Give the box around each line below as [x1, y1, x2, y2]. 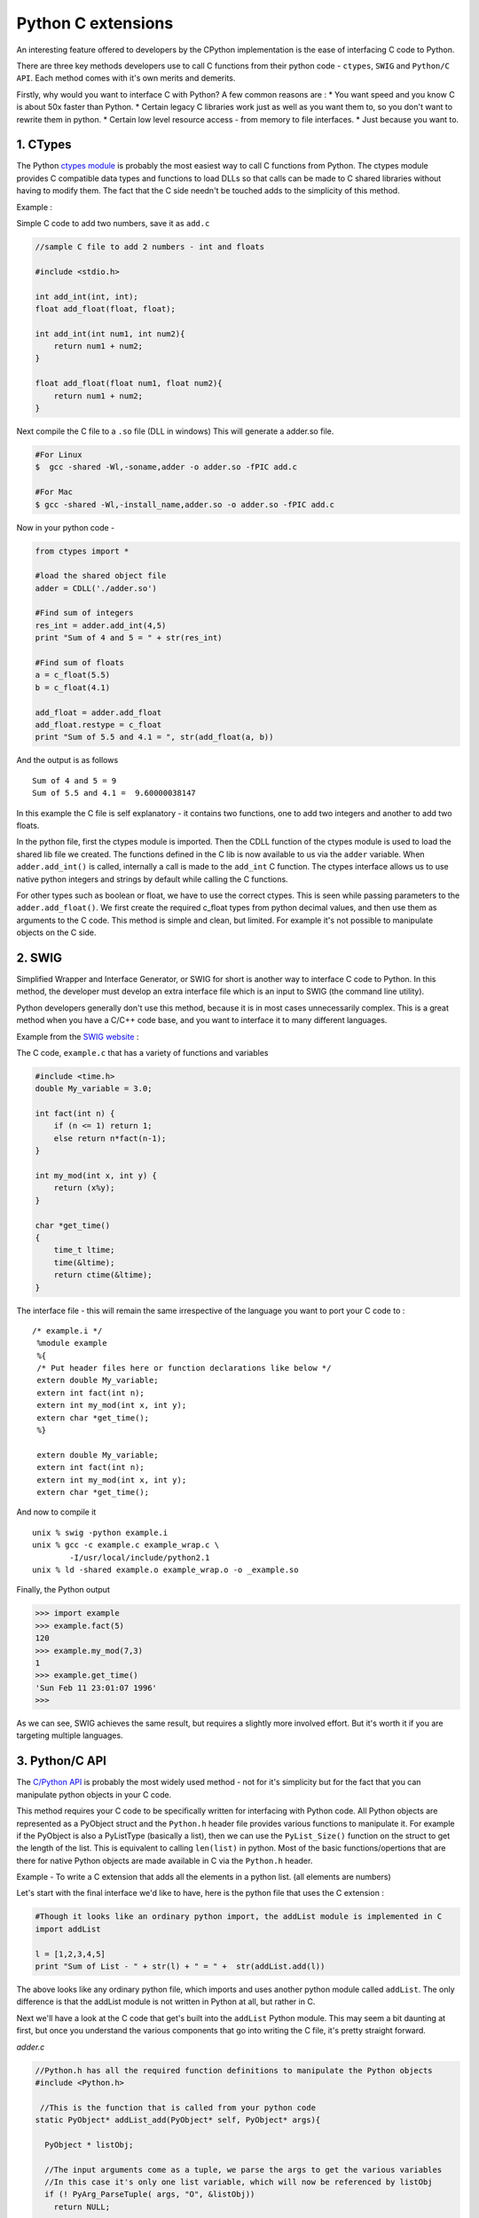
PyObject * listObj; [44, 2139, 134, 2150]
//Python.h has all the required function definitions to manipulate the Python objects [35, 2065, 434, 2075]
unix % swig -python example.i [32, 1527, 169, 1538]
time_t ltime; [53, 1245, 115, 1255]
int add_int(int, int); [35, 291, 139, 302]
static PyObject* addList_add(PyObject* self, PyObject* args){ [35, 2115, 321, 2125]
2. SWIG [16, 950, 62, 965]
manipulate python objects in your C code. [16, 1789, 172, 1800]
